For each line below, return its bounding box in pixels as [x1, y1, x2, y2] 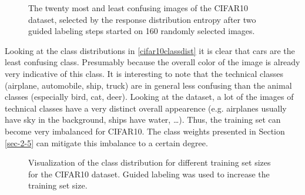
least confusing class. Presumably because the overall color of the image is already [5, 56, 300, 68]
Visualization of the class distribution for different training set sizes [28, 156, 271, 169]
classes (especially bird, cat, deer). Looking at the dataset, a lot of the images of [5, 90, 294, 103]
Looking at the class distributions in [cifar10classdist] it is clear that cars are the [5, 44, 295, 56]
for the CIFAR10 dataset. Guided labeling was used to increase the [28, 167, 270, 180]
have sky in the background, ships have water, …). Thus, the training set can [5, 113, 281, 126]
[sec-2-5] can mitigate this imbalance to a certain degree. [5, 136, 208, 149]
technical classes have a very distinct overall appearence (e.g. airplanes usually [5, 102, 287, 114]
